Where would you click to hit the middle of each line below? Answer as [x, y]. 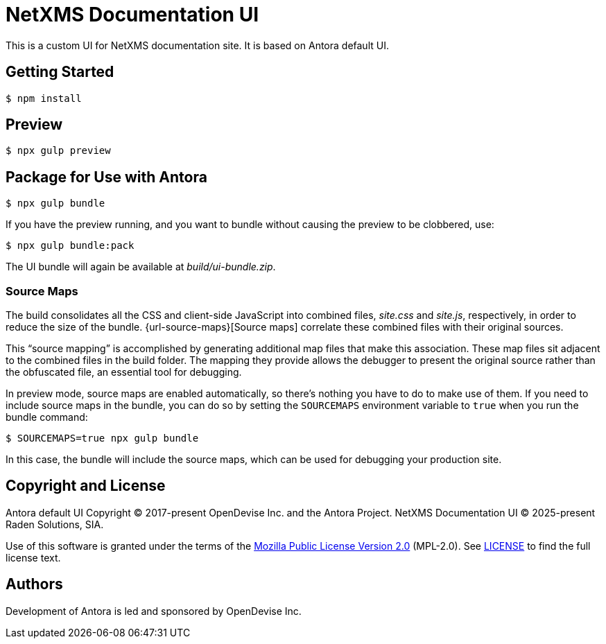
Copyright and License [86, 486]
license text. [33, 557]
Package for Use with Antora [106, 177]
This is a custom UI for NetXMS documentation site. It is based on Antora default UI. [197, 45]
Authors [34, 584]
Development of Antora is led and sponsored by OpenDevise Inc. [154, 611]
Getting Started [60, 72]
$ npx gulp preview [58, 151]
